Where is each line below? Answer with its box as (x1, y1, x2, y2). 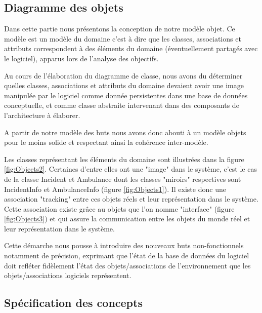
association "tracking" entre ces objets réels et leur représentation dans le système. (4, 193, 258, 204)
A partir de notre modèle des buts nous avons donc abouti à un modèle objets (4, 127, 246, 137)
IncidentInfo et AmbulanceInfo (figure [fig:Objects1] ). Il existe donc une (4, 183, 226, 194)
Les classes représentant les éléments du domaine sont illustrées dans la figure (4, 153, 244, 164)
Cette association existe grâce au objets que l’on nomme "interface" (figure (4, 203, 235, 214)
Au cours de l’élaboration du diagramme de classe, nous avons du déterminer (4, 70, 243, 81)
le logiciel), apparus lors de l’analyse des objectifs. (4, 53, 159, 63)
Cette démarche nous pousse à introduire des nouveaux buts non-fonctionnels (4, 240, 244, 251)
